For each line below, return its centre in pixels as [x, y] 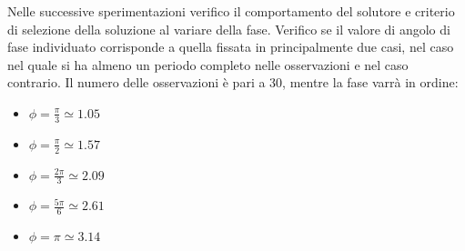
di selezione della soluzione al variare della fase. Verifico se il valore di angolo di [229, 29]
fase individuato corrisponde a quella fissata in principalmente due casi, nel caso [231, 47]
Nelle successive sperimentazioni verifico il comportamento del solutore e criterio [231, 11]
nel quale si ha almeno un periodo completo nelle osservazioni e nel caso [208, 64]
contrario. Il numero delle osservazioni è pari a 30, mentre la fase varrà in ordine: [233, 82]
